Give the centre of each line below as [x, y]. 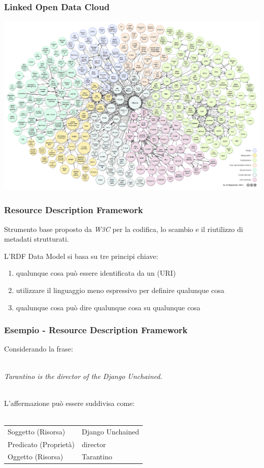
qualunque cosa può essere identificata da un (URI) [96, 273]
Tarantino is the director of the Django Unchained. [83, 376]
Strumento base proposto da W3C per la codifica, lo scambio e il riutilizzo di [124, 229]
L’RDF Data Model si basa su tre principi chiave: [81, 256]
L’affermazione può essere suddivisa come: [70, 403]
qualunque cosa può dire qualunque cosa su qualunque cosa [108, 307]
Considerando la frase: [39, 349]
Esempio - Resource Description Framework [96, 330]
